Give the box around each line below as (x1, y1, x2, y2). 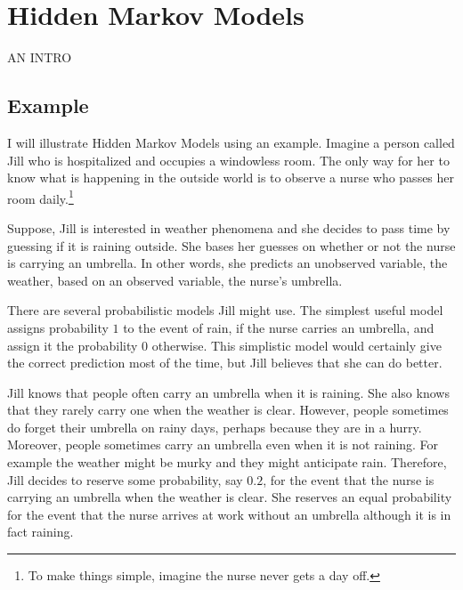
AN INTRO (7, 48, 72, 67)
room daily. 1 (7, 186, 74, 207)
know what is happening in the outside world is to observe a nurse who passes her (7, 168, 455, 187)
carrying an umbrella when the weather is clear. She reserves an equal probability (7, 488, 452, 506)
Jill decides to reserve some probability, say (7, 470, 243, 489)
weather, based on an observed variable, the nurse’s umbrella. (7, 271, 343, 289)
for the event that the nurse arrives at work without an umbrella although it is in (7, 505, 451, 523)
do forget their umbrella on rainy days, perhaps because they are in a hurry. (7, 417, 422, 436)
